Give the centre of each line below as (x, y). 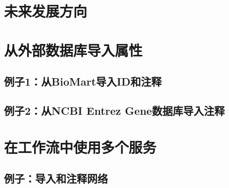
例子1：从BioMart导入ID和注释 (83, 81)
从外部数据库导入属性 (73, 50)
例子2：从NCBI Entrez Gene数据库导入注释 (114, 110)
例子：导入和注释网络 (56, 178)
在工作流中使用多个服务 (80, 147)
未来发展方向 (46, 11)
